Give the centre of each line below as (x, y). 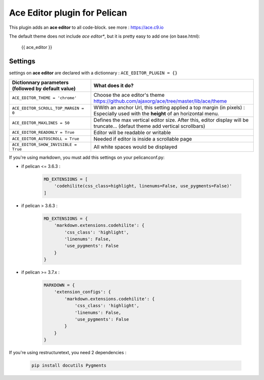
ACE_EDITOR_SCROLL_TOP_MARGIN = (48, 108)
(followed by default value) (44, 88)
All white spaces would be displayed (135, 147)
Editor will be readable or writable (132, 132)
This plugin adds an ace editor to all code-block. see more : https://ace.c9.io (86, 27)
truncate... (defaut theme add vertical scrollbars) (149, 126)
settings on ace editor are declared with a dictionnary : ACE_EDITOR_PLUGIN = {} (93, 73)
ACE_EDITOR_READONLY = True (43, 133)
